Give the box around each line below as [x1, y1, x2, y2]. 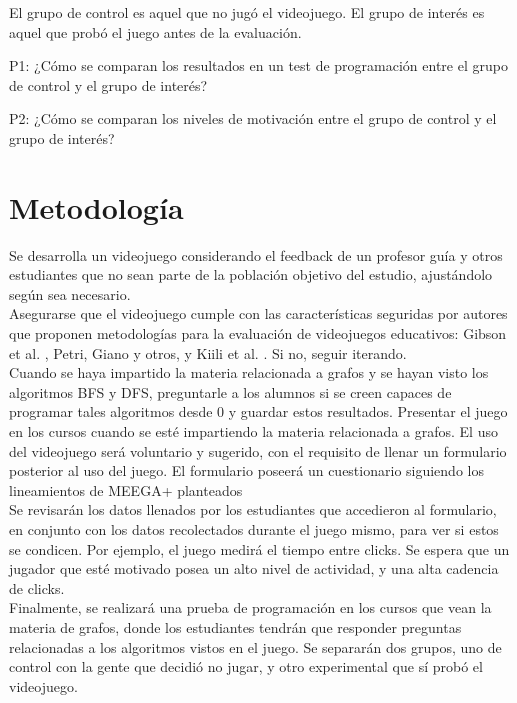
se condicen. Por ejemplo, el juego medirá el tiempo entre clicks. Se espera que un [9, 538, 510, 559]
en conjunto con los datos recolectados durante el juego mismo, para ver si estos [9, 519, 499, 539]
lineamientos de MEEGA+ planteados [9, 479, 243, 500]
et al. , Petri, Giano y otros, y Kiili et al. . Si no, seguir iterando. [9, 342, 407, 363]
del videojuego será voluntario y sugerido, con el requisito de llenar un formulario [9, 440, 507, 461]
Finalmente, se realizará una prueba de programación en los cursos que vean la [9, 597, 492, 618]
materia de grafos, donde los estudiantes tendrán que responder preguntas [9, 616, 462, 637]
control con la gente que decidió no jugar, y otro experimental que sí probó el [9, 656, 483, 677]
